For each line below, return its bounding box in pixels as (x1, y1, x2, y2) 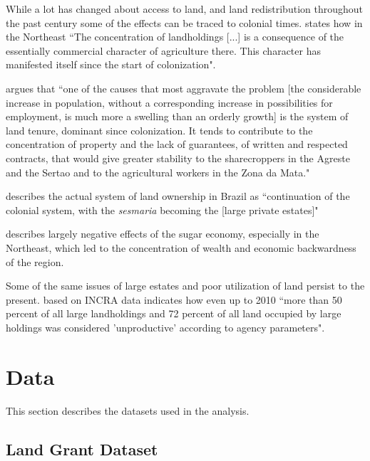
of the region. (6, 254, 64, 269)
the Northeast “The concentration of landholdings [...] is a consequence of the (6, 29, 344, 44)
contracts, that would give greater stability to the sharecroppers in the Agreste (6, 150, 350, 165)
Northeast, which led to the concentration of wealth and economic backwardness (6, 240, 356, 255)
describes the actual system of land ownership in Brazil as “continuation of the (6, 189, 350, 203)
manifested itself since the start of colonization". (6, 57, 216, 72)
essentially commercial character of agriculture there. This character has (6, 43, 321, 58)
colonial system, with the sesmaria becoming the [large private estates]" (6, 202, 319, 217)
